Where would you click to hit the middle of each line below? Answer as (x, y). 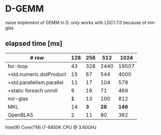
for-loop (18, 66)
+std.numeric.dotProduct (37, 74)
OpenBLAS (20, 114)
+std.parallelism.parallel (36, 82)
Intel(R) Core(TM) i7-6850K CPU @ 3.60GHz (51, 127)
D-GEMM (24, 9)
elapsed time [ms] (34, 44)
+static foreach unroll (33, 90)
